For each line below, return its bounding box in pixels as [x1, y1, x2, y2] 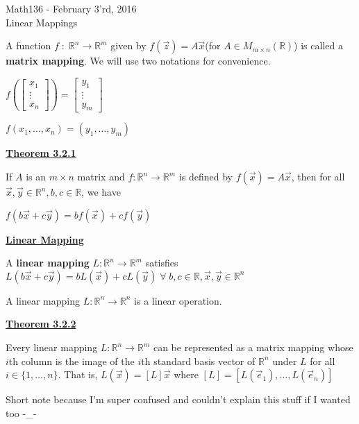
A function [6, 38, 51, 53]
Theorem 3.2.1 [6, 146, 76, 160]
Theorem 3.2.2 [6, 316, 76, 331]
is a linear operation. [134, 293, 222, 307]
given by [110, 38, 147, 53]
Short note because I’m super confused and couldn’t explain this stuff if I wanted [6, 392, 351, 407]
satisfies [145, 255, 178, 270]
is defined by [178, 169, 233, 184]
